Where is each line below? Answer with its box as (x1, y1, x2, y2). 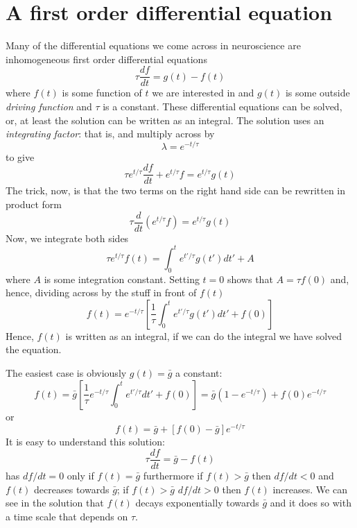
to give (6, 149, 35, 164)
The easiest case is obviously (6, 366, 127, 380)
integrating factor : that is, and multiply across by (6, 126, 215, 141)
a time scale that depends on (6, 509, 128, 523)
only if (67, 468, 94, 482)
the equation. (6, 342, 62, 357)
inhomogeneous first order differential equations (6, 51, 207, 66)
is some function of (62, 85, 142, 100)
